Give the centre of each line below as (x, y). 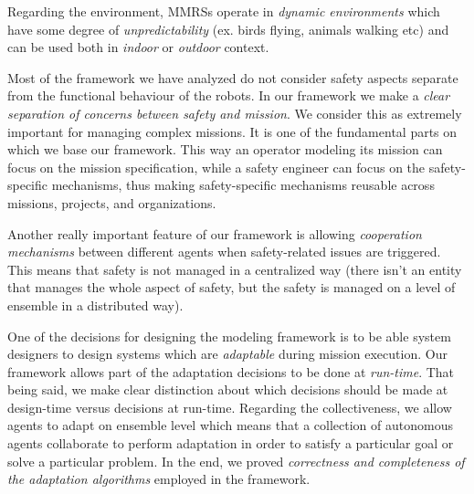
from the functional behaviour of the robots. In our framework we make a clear (229, 95)
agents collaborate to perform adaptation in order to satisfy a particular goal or (231, 443)
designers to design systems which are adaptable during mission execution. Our (227, 354)
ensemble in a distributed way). (95, 305)
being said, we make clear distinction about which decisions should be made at (228, 389)
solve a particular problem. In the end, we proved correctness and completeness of (236, 461)
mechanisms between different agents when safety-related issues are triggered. (224, 252)
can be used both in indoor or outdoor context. (138, 47)
